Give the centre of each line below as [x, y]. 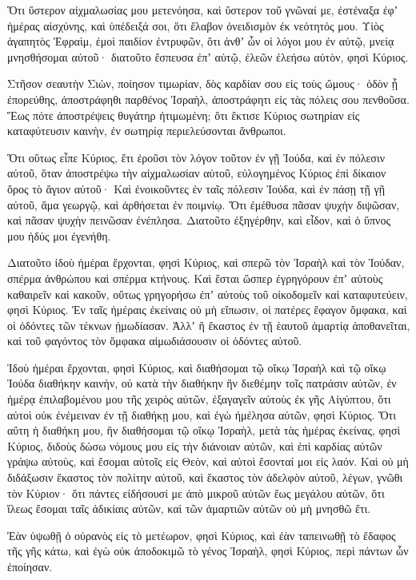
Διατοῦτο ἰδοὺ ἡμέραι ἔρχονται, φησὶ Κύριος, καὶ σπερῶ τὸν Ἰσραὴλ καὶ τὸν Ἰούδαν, [206, 262]
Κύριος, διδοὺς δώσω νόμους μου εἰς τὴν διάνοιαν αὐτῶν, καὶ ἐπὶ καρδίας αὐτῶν [195, 445]
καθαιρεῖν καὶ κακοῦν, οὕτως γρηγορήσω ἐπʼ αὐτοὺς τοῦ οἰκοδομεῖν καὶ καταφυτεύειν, [208, 294]
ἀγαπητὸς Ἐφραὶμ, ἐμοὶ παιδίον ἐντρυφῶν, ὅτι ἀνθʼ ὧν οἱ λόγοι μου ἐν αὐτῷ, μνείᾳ [201, 41]
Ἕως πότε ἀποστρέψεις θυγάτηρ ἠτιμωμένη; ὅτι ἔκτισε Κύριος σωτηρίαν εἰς [184, 115]
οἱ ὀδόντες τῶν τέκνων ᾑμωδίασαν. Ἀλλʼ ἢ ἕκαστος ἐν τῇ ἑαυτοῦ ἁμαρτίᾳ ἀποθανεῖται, [209, 325]
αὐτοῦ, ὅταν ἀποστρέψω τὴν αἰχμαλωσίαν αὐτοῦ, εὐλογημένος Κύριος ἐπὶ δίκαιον [197, 173]
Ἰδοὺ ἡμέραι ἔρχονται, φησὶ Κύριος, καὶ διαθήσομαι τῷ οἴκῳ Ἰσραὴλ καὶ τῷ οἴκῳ [197, 367]
